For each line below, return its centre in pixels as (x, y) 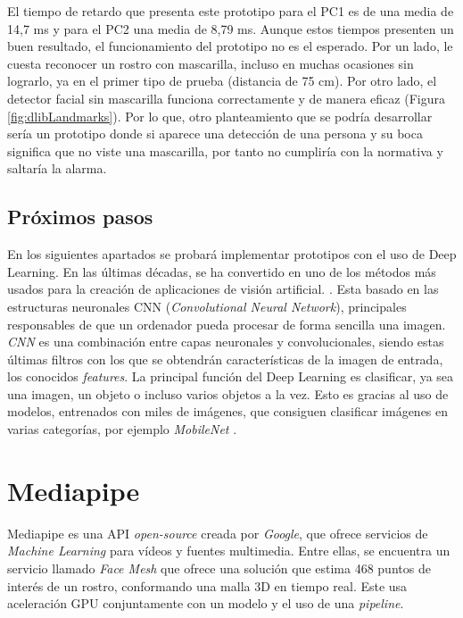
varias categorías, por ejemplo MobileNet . (122, 429)
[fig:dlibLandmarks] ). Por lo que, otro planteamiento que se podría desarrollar (220, 116)
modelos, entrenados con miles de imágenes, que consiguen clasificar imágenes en (228, 411)
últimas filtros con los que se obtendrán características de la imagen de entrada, (225, 359)
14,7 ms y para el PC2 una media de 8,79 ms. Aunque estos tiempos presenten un (231, 28)
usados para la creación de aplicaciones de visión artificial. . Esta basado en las (223, 289)
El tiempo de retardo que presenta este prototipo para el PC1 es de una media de (231, 11)
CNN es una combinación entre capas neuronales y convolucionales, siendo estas (226, 342)
